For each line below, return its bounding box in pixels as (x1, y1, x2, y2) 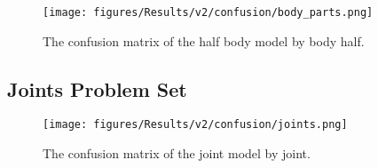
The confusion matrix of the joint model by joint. (43, 144, 311, 163)
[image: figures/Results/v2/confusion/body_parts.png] (43, 6, 374, 19)
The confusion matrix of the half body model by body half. (43, 31, 365, 50)
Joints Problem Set (7, 75, 187, 102)
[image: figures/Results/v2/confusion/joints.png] (43, 118, 348, 132)
